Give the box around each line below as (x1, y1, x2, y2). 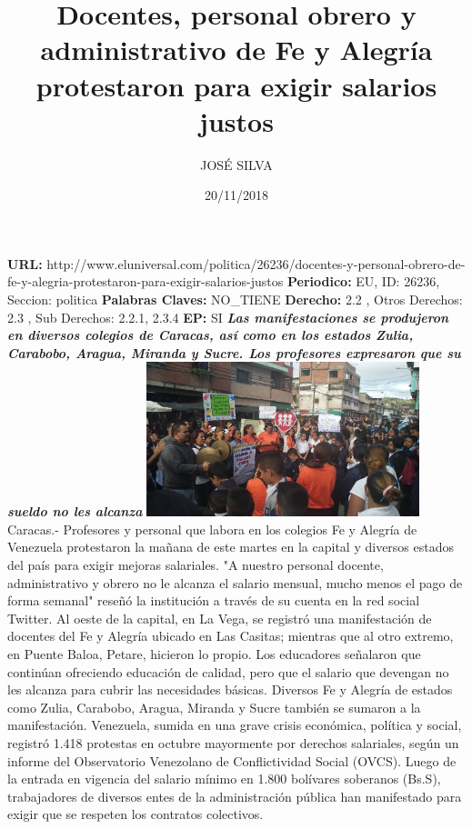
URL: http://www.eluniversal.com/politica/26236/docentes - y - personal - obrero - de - (7, 254, 466, 273)
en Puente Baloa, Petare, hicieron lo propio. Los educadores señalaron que (7, 644, 421, 664)
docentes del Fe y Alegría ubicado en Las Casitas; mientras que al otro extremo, (7, 626, 454, 645)
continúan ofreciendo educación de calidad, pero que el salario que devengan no (7, 662, 449, 681)
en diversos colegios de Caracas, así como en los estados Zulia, (7, 325, 414, 345)
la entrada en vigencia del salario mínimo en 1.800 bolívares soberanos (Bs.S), (7, 769, 441, 788)
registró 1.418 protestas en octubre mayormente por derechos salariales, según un (7, 734, 459, 753)
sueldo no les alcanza (7, 502, 143, 521)
